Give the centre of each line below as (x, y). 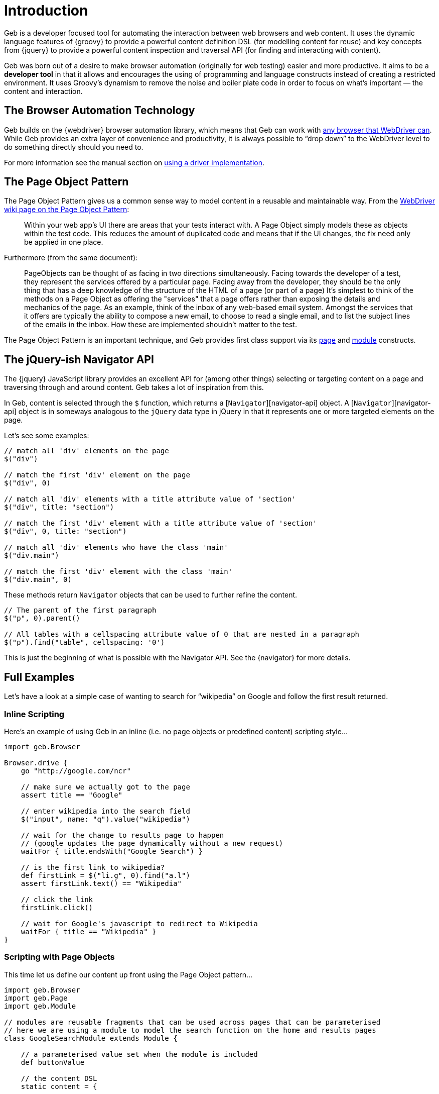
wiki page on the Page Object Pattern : (67, 210)
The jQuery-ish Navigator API (79, 359)
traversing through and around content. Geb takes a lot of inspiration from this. (134, 387)
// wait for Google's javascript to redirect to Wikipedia (139, 923)
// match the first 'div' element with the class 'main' (118, 572)
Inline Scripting (34, 714)
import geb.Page (36, 998)
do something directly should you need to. (74, 147)
